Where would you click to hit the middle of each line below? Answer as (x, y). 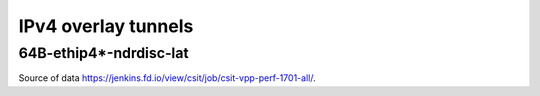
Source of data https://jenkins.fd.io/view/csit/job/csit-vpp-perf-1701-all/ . (167, 78)
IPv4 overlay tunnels (106, 26)
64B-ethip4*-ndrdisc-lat (103, 53)
